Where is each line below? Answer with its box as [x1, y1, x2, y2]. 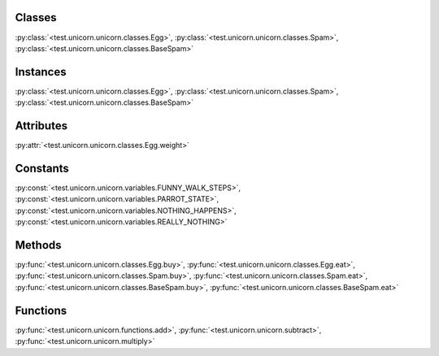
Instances [15, 65, 67, 79]
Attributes [15, 119, 68, 133]
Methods [15, 238, 62, 252]
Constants [15, 161, 69, 175]
